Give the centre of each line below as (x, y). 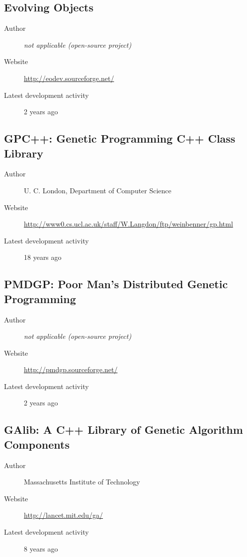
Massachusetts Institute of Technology (82, 482)
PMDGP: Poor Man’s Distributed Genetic (116, 284)
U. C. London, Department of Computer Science (98, 190)
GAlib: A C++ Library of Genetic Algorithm (123, 430)
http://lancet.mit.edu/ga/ (64, 515)
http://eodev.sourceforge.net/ (69, 78)
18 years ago (43, 257)
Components (37, 444)
